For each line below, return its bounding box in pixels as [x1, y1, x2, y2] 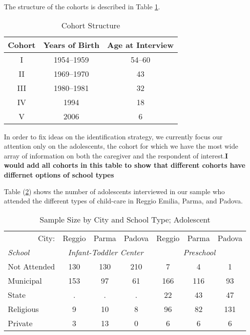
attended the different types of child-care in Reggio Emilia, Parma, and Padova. [4, 196, 243, 206]
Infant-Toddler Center [68, 246, 144, 258]
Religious [8, 303, 39, 314]
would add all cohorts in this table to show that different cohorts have [4, 160, 246, 170]
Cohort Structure [61, 19, 120, 31]
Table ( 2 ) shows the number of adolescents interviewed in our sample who [4, 186, 225, 196]
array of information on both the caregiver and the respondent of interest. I [4, 150, 228, 160]
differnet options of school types [4, 169, 114, 179]
